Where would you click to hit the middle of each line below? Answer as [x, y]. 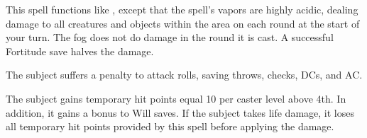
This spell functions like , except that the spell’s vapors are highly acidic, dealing [182, 9]
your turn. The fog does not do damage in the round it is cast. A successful [170, 37]
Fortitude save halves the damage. [80, 51]
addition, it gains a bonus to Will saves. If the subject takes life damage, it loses [180, 112]
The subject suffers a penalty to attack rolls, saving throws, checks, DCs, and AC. [184, 75]
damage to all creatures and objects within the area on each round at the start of [183, 23]
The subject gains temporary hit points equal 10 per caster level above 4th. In [176, 98]
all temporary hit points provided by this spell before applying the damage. [170, 126]
